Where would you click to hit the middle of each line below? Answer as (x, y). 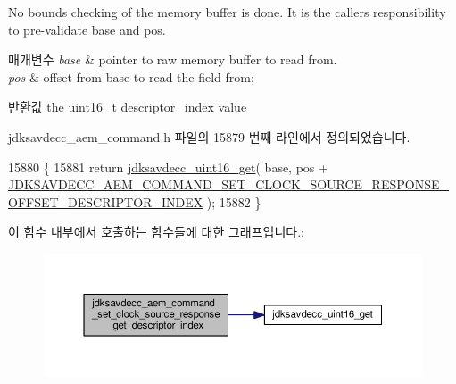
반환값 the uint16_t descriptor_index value (128, 107)
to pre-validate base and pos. (87, 29)
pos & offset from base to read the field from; (131, 76)
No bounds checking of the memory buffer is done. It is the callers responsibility (227, 12)
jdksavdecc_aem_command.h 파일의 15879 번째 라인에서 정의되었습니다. (209, 136)
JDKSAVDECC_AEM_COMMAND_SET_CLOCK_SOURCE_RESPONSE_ (228, 184)
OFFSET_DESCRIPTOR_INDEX (106, 201)
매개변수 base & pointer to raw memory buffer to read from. (173, 59)
